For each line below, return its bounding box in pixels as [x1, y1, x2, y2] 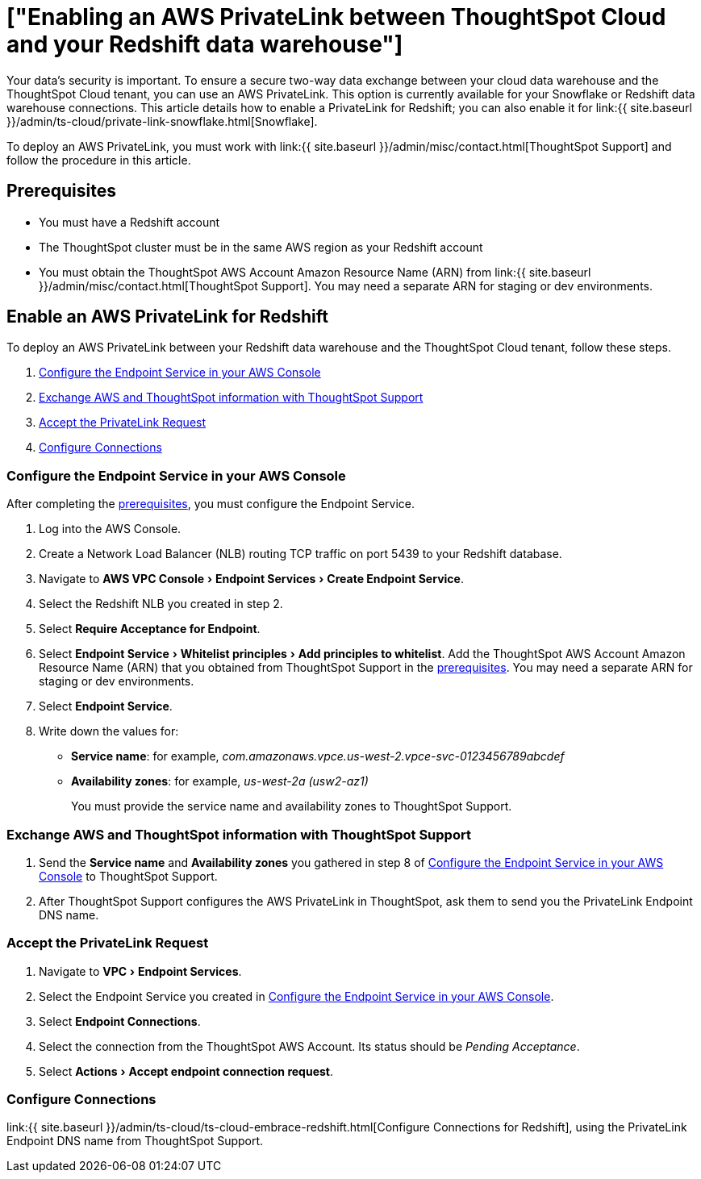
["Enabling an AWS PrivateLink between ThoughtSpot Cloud [6, 3, 666, 31]
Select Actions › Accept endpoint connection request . [39, 1064, 333, 1078]
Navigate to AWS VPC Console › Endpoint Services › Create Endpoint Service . [39, 572, 464, 586]
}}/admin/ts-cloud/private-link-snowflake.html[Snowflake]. [6, 114, 318, 128]
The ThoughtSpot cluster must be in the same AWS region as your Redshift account [39, 240, 483, 254]
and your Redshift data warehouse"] [6, 31, 403, 58]
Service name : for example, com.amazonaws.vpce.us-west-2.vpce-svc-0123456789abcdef [71, 749, 565, 764]
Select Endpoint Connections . [39, 1014, 201, 1028]
